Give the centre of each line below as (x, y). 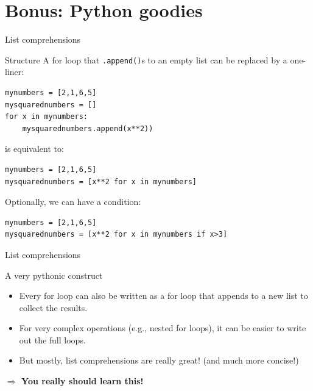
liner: (15, 72)
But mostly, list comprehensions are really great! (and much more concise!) (159, 360)
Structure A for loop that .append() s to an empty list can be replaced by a (146, 59)
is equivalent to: (34, 149)
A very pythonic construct (54, 275)
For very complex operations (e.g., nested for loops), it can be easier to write (163, 328)
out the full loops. (52, 339)
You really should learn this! (83, 381)
